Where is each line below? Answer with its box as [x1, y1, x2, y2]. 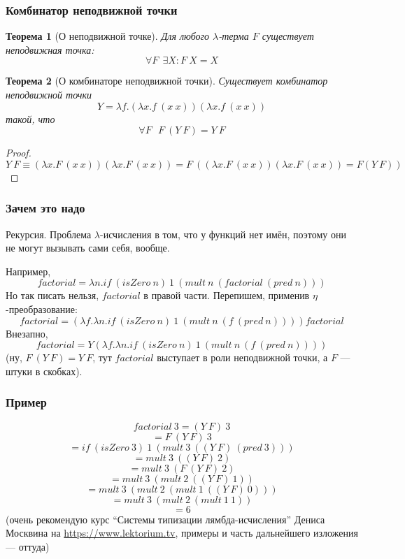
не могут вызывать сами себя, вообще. [6, 240, 170, 255]
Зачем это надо [6, 199, 85, 217]
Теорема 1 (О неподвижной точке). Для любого [6, 29, 210, 43]
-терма [218, 29, 249, 43]
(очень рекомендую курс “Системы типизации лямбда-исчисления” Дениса [6, 511, 325, 526]
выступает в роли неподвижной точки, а [157, 350, 328, 365]
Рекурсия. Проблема [6, 226, 92, 241]
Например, [6, 263, 51, 278]
